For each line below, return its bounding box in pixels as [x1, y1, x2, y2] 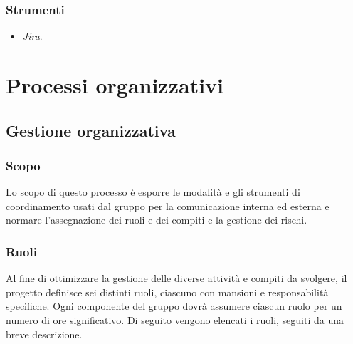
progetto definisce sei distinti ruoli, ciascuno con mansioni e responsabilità [6, 284, 329, 299]
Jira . [22, 28, 43, 43]
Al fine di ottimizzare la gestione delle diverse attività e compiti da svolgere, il [6, 271, 347, 286]
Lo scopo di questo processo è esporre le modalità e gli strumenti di [6, 184, 300, 199]
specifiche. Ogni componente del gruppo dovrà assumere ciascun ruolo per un [6, 298, 342, 313]
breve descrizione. [6, 326, 83, 341]
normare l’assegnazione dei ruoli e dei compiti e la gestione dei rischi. [6, 212, 307, 227]
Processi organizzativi [6, 71, 224, 99]
